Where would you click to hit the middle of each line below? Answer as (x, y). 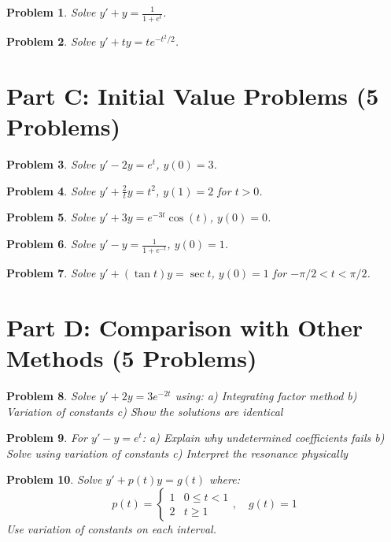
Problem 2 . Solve (51, 41)
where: (225, 479)
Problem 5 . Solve (51, 217)
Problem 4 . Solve (51, 190)
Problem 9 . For (47, 438)
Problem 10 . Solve (54, 479)
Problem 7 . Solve (51, 273)
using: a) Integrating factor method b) (266, 396)
